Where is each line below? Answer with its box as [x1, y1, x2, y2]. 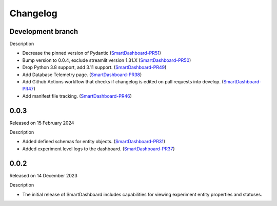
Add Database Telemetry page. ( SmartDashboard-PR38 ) [22, 72, 142, 78]
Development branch [9, 27, 78, 36]
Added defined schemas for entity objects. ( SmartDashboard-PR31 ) [22, 139, 166, 145]
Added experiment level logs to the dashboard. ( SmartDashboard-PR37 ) [22, 146, 175, 152]
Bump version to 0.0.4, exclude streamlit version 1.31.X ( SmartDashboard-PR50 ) [22, 57, 191, 63]
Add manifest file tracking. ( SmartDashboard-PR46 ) [22, 93, 132, 99]
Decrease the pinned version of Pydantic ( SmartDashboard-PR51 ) [22, 50, 162, 56]
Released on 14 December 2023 [9, 172, 78, 178]
